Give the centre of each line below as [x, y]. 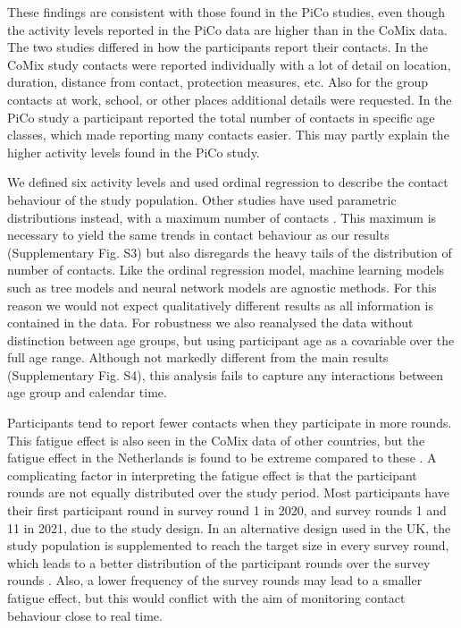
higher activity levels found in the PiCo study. [134, 152]
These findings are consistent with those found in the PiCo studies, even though [226, 12]
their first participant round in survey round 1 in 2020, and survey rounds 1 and [227, 510]
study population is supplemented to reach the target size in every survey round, [228, 545]
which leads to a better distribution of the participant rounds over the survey [219, 562]
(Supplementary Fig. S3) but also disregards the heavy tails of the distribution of [230, 252]
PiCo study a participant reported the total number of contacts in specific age [221, 117]
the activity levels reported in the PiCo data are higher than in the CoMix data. [227, 29]
